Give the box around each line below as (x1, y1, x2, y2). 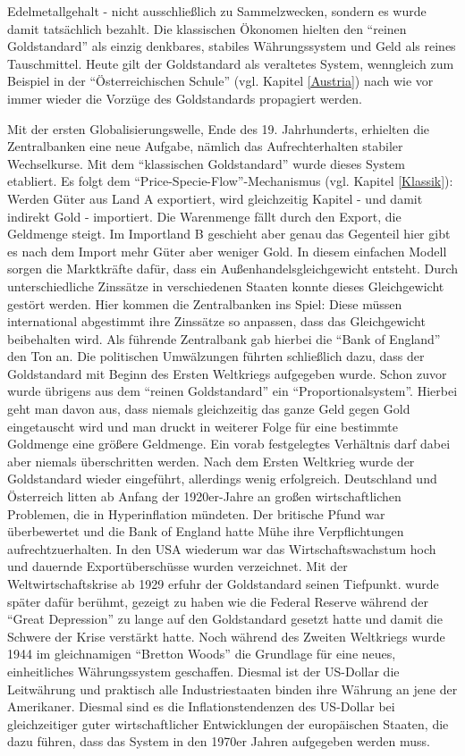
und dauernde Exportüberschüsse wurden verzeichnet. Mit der (7, 557, 348, 575)
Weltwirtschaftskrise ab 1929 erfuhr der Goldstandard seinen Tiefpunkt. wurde (7, 575, 439, 592)
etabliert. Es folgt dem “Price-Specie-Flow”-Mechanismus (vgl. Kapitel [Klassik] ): (7, 172, 453, 190)
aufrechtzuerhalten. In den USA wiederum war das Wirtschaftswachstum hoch (7, 539, 436, 558)
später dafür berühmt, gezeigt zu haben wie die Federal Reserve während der (7, 592, 428, 610)
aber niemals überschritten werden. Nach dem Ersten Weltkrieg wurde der (7, 451, 415, 470)
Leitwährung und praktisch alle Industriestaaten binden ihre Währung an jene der (7, 679, 458, 698)
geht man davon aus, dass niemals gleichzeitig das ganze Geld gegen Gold (7, 399, 410, 418)
